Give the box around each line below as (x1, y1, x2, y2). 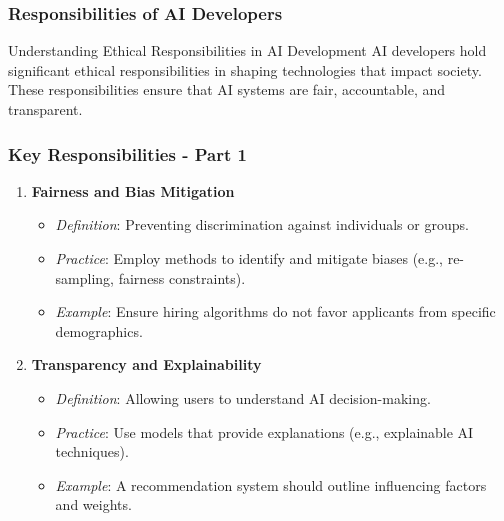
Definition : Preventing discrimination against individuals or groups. (55, 214, 469, 235)
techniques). (55, 441, 129, 462)
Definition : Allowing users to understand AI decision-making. (55, 387, 431, 408)
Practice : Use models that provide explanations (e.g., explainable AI (55, 421, 474, 442)
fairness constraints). (118, 267, 246, 288)
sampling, (55, 267, 115, 288)
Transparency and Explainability (31, 354, 262, 375)
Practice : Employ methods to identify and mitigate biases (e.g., (55, 248, 443, 268)
